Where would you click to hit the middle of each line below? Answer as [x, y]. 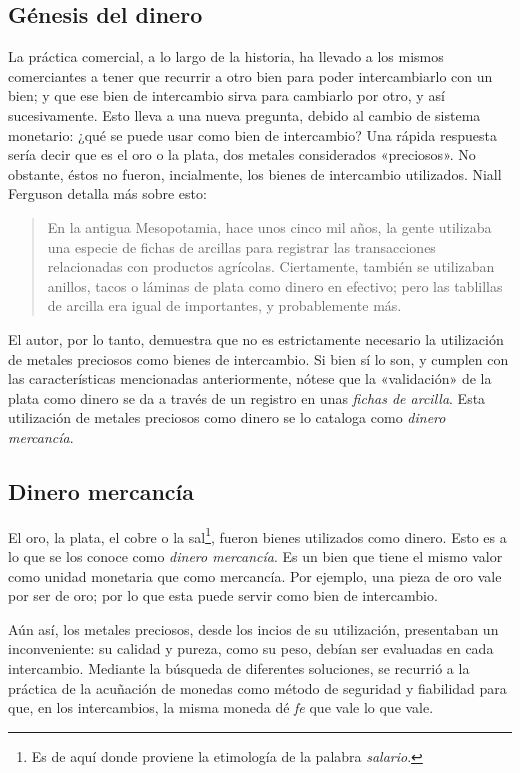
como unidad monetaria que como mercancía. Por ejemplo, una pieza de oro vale [255, 575]
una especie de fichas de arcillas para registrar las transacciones [241, 246]
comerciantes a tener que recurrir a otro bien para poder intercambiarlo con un [250, 75]
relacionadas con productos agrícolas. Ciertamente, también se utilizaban [271, 266]
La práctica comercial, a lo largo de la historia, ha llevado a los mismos [226, 56]
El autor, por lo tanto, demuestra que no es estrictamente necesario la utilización [256, 338]
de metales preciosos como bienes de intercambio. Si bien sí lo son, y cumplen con [258, 358]
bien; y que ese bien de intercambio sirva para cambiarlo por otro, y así [226, 95]
